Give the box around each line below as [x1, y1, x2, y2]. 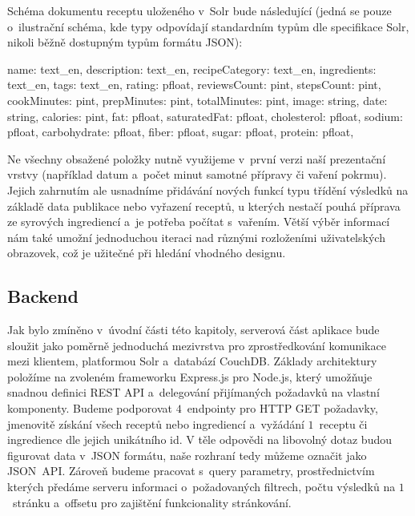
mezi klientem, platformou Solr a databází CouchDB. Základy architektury [7, 353, 377, 369]
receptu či [319, 415, 368, 432]
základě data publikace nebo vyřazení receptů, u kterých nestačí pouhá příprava [7, 197, 401, 214]
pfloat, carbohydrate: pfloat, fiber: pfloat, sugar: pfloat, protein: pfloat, [7, 123, 354, 140]
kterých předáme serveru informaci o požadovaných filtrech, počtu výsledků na [7, 478, 396, 495]
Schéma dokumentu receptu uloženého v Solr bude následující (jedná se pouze [7, 2, 392, 18]
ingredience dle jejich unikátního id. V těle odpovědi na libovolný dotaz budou [7, 431, 393, 448]
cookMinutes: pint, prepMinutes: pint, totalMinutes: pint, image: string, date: [7, 91, 388, 108]
